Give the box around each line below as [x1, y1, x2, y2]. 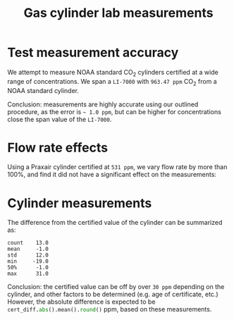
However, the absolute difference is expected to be [7, 297, 156, 306]
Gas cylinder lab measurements [23, 5, 214, 21]
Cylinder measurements [7, 195, 152, 211]
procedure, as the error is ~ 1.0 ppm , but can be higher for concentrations [7, 107, 222, 116]
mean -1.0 [7, 245, 49, 253]
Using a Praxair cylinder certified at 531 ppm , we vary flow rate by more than [7, 163, 228, 171]
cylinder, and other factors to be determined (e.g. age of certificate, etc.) [7, 290, 218, 299]
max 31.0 [7, 270, 49, 278]
